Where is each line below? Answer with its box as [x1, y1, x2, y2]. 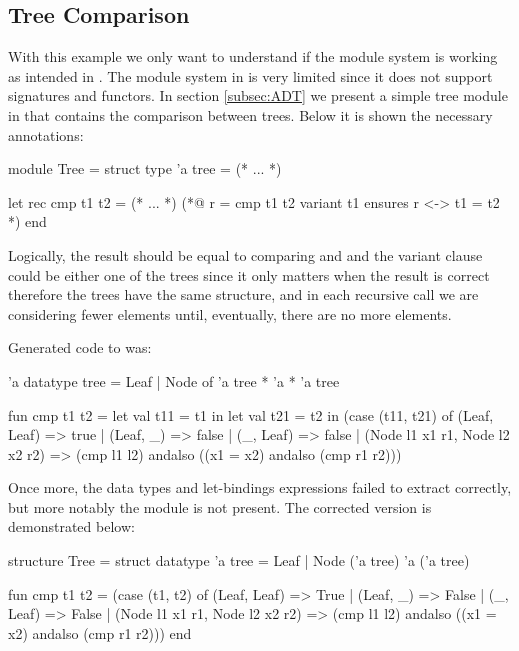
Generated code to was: [8, 337, 152, 358]
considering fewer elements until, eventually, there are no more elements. [8, 303, 452, 324]
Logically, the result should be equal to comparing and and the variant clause [8, 244, 483, 265]
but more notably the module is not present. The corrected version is [8, 496, 432, 517]
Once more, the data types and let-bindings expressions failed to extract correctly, [8, 477, 512, 498]
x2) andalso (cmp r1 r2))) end [8, 622, 192, 643]
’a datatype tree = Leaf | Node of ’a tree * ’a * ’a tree [8, 370, 340, 391]
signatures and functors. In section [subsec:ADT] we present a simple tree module [8, 85, 508, 106]
